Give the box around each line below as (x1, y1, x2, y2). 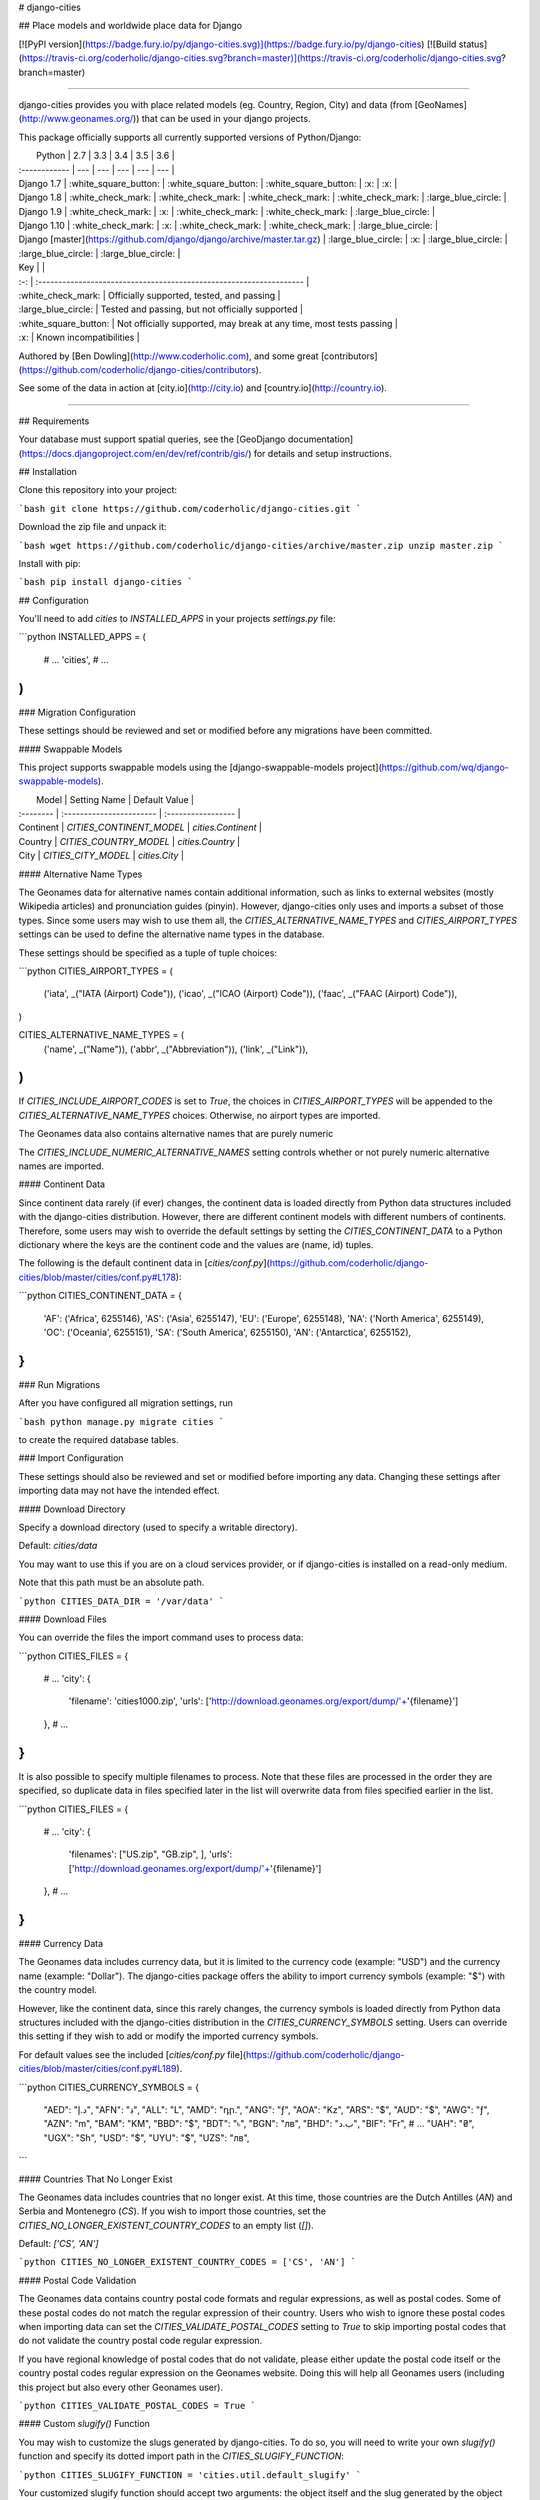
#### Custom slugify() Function (18, 2418, 150, 2430)
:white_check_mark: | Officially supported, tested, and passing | (18, 290, 281, 302)
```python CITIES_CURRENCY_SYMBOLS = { (18, 2081, 200, 2093)
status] (458, 38, 488, 50)
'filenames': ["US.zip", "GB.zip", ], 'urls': (68, 1848, 233, 1860)
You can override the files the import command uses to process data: (18, 1631, 304, 1644)
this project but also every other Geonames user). (18, 2381, 224, 2393)
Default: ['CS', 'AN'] (18, 2238, 99, 2250)
